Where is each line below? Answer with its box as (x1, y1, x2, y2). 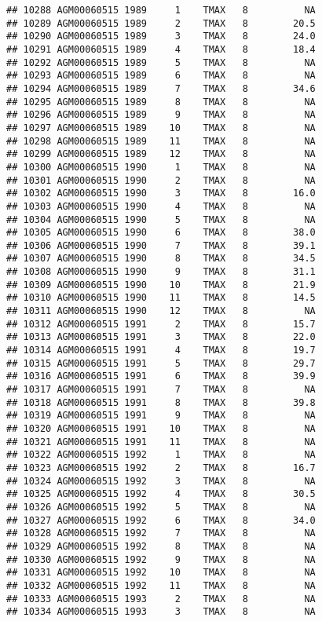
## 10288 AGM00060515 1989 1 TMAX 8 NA (6, 5, 316, 16)
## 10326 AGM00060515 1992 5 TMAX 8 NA (6, 501, 316, 513)
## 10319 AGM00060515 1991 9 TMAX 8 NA (6, 410, 316, 422)
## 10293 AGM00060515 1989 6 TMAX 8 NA (6, 70, 316, 82)
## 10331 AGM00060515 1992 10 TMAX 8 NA (6, 567, 316, 579)
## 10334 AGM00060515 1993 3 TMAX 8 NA (6, 606, 316, 618)
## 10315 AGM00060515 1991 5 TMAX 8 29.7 (6, 357, 316, 369)
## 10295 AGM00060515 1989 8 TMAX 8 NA (6, 96, 316, 108)
